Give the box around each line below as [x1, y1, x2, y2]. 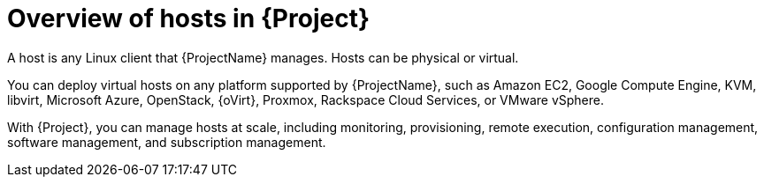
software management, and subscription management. [7, 134, 326, 150]
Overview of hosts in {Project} [7, 4, 371, 33]
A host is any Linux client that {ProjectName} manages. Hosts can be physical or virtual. [7, 49, 519, 65]
